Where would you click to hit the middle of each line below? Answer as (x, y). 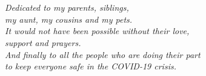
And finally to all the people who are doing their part (103, 54)
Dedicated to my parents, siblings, (67, 7)
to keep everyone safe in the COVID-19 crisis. (91, 66)
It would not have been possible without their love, (97, 31)
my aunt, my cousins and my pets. (69, 19)
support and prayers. (43, 42)
